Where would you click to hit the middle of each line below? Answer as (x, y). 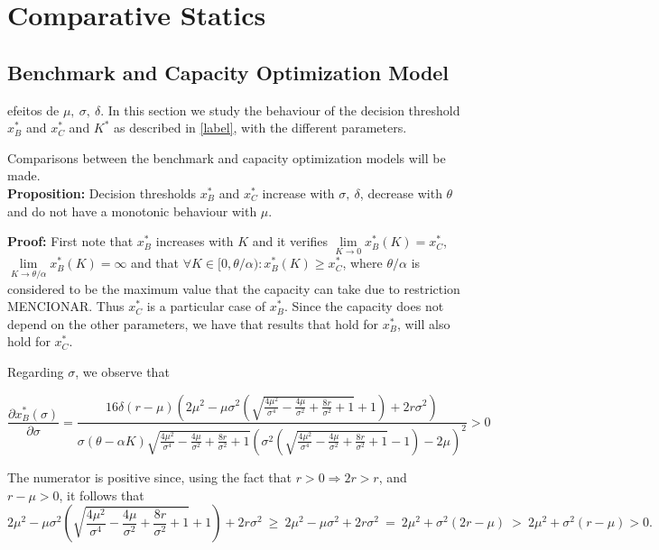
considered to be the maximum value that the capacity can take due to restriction (234, 288)
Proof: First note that (70, 241)
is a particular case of (206, 306)
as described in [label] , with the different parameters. (260, 128)
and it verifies (290, 241)
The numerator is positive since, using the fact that (149, 477)
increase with (298, 192)
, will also (424, 323)
